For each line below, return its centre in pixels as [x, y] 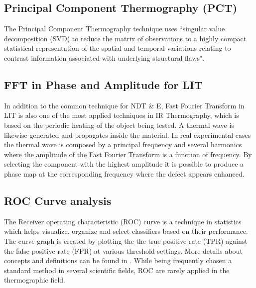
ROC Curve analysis [58, 200]
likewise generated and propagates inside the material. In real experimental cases [128, 135]
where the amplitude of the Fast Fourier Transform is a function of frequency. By [128, 154]
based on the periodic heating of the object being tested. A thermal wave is [119, 125]
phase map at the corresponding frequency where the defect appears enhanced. [124, 173]
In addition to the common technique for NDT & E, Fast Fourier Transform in [124, 105]
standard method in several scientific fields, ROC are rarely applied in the [117, 270]
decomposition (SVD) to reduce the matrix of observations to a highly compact [125, 38]
